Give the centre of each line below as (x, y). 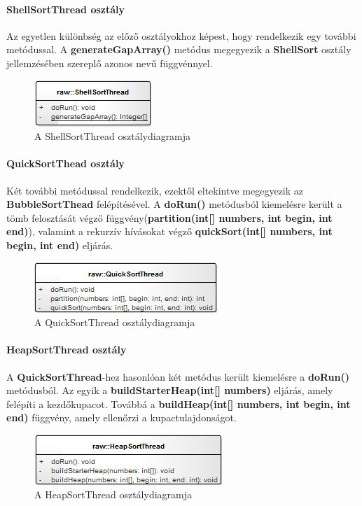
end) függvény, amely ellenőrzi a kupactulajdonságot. (121, 417)
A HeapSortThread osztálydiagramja (113, 494)
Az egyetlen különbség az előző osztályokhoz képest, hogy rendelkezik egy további (181, 35)
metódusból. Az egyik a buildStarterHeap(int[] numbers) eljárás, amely (170, 390)
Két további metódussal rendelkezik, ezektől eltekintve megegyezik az (155, 190)
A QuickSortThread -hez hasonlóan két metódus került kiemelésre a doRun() (178, 376)
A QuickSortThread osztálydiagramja (115, 322)
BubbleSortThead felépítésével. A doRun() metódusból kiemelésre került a (174, 204)
